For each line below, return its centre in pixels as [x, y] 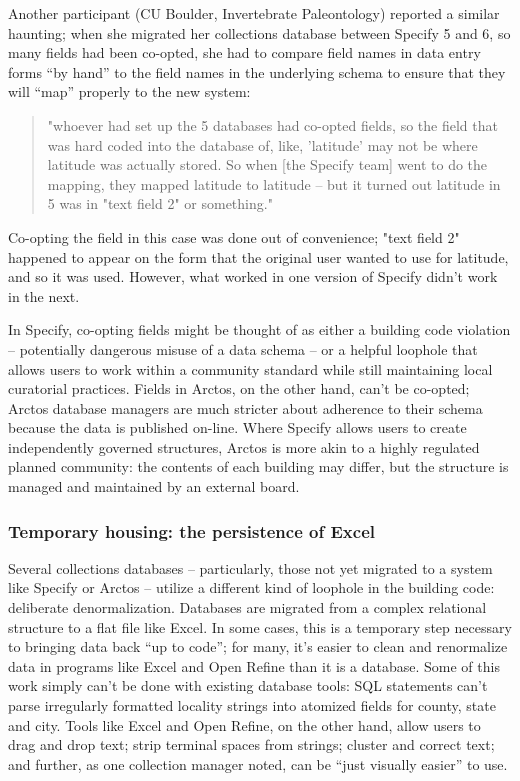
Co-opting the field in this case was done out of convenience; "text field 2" [234, 236]
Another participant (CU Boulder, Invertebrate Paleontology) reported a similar [254, 13]
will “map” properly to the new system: [129, 91]
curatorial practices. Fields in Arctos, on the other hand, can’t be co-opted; [239, 388]
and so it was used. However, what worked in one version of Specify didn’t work [253, 276]
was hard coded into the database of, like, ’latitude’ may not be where [262, 144]
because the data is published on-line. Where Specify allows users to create [237, 427]
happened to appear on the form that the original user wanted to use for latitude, [258, 256]
